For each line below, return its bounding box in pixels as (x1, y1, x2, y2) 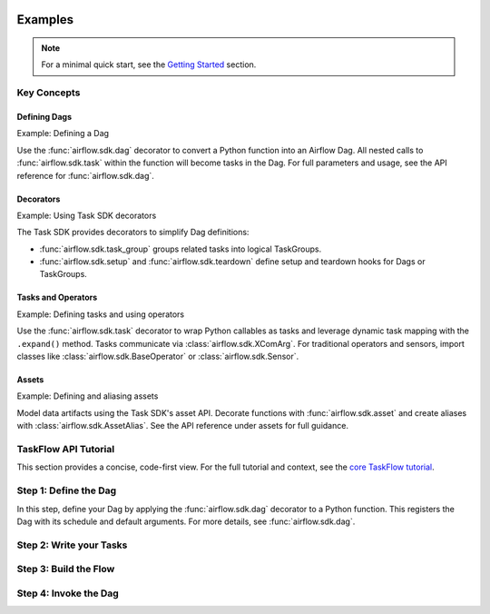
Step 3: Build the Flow (16, 563, 115, 576)
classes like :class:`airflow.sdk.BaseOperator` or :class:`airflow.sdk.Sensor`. (16, 351, 299, 362)
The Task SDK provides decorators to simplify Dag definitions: (16, 227, 250, 238)
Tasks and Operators (16, 292, 98, 303)
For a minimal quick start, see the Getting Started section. (41, 59, 257, 70)
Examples (16, 12, 74, 27)
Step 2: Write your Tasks (16, 539, 128, 551)
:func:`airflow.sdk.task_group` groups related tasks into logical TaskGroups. (39, 243, 322, 254)
